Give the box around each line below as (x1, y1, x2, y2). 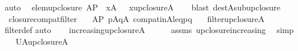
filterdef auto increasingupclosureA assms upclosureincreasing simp (4, 24, 294, 36)
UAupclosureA (15, 35, 68, 47)
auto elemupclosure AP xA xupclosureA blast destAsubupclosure (4, 1, 281, 13)
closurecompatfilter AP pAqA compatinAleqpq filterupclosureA (8, 12, 264, 24)
